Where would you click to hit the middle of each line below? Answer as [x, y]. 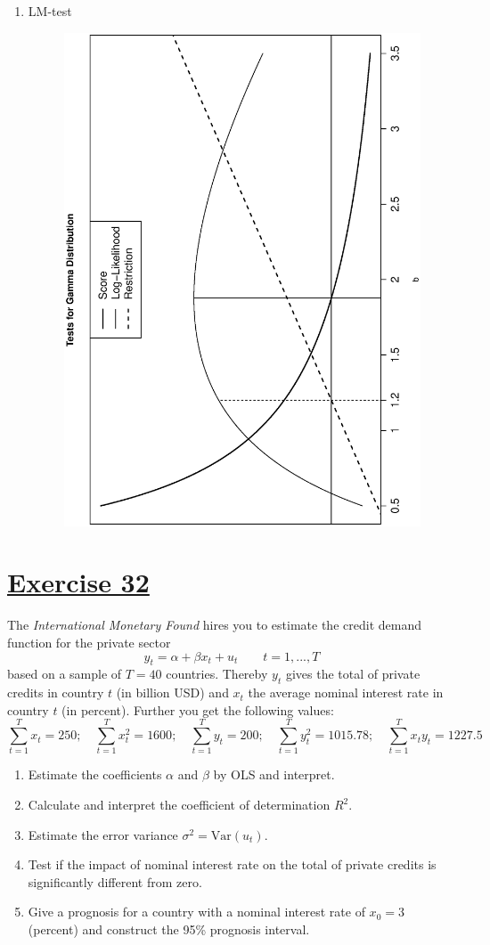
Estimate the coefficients [95, 774]
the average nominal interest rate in [346, 692]
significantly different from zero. [115, 881]
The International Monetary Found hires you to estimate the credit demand [214, 625]
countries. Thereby [217, 674]
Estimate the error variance [103, 834]
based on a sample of [65, 674]
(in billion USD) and [172, 692]
